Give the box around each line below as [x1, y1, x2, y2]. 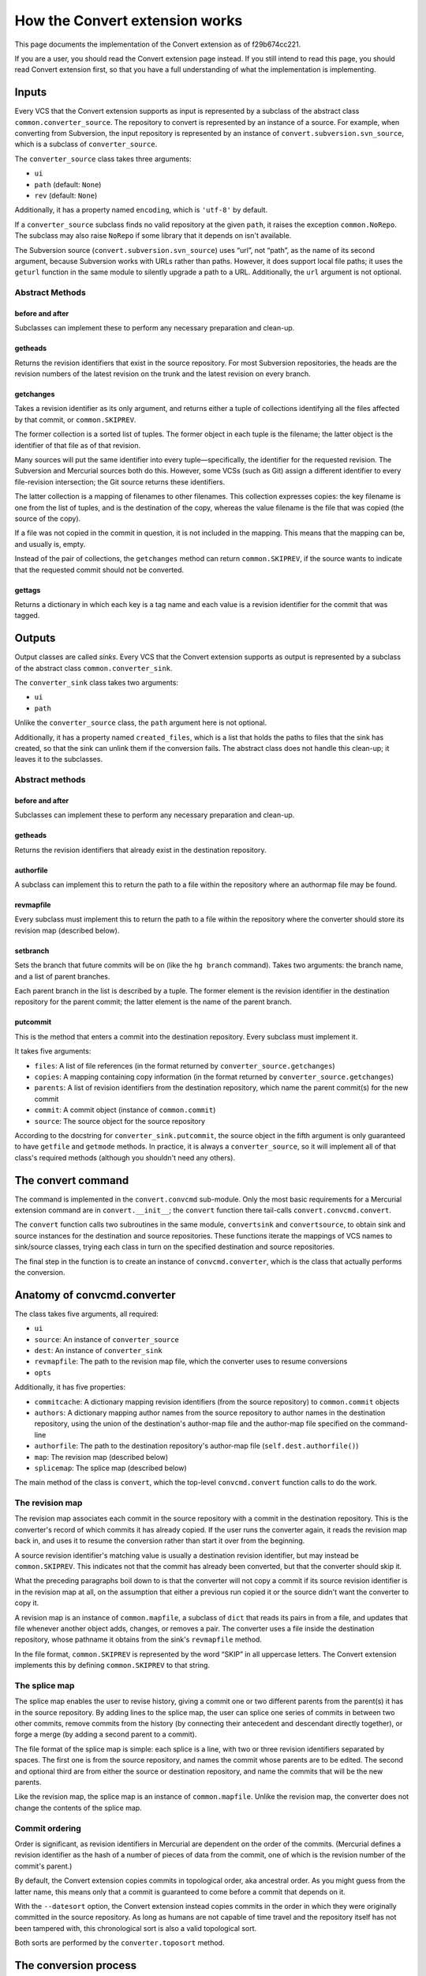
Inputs [14, 85, 47, 99]
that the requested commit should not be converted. [14, 565, 185, 575]
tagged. [14, 611, 40, 620]
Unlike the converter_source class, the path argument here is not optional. [14, 718, 267, 727]
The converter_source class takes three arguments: [14, 154, 192, 164]
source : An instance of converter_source [34, 1334, 179, 1344]
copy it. [14, 1598, 39, 1608]
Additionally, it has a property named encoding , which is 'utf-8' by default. [14, 206, 268, 215]
